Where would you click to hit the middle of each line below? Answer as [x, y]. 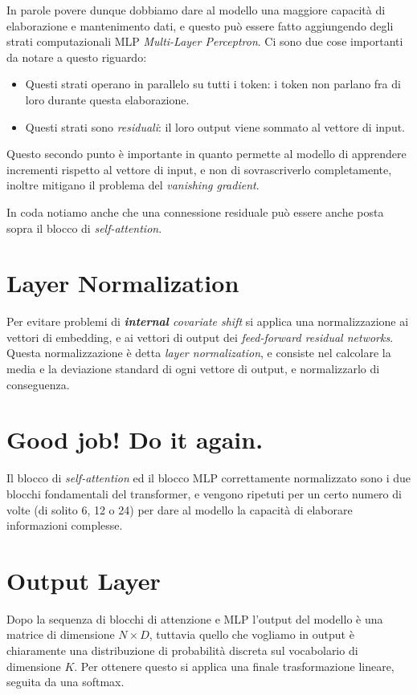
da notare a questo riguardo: [77, 57]
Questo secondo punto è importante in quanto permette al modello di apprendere [206, 154]
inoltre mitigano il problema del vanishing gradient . [133, 185]
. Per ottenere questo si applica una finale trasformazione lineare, [234, 666]
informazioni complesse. [65, 525]
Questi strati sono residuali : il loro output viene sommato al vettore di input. [215, 126]
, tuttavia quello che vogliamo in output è [251, 634]
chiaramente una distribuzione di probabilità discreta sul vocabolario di [182, 650]
